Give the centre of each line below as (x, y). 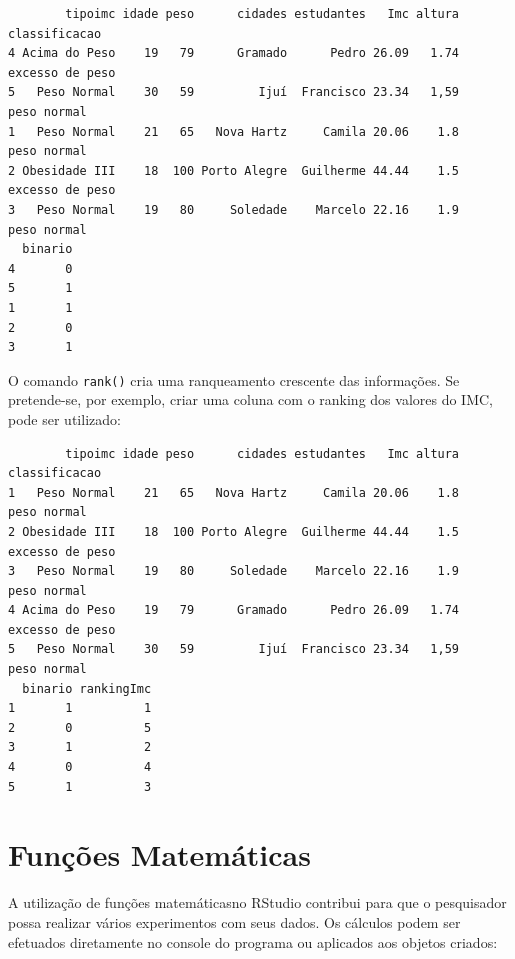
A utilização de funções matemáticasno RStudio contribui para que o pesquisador (257, 902)
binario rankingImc (87, 688)
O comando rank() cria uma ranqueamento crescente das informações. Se (234, 379)
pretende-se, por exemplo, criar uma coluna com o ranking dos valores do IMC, (251, 399)
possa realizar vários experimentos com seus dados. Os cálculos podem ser (234, 921)
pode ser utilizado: (64, 418)
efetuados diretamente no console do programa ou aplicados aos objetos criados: (253, 941)
